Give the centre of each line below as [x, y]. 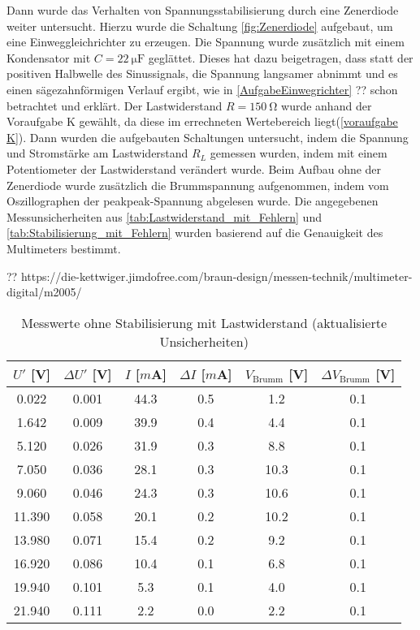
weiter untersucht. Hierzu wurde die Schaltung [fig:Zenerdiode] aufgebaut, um [200, 26]
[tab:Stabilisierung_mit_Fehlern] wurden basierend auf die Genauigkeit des [195, 233]
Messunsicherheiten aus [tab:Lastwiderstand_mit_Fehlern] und [164, 216]
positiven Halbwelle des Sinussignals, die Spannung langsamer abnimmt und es [202, 73]
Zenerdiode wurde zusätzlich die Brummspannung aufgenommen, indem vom [198, 185]
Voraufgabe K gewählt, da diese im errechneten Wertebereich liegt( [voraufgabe [202, 121]
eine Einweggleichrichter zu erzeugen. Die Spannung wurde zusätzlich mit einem [206, 42]
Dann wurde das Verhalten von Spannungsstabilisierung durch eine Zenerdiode [203, 10]
